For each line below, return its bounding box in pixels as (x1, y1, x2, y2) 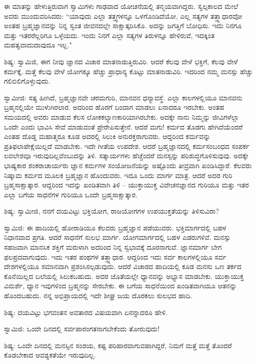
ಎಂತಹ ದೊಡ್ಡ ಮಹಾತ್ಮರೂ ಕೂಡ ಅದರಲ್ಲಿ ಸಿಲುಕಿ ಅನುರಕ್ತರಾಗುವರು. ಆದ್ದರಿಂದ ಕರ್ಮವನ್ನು (4, 131, 211, 141)
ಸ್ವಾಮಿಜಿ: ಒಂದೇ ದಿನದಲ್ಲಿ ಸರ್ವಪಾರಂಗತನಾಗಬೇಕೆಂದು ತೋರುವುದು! (4, 323, 160, 334)
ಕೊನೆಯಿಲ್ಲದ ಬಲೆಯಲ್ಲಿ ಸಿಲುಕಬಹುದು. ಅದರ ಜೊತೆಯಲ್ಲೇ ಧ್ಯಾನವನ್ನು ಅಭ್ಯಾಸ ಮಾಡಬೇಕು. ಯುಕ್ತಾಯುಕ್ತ (4, 271, 244, 281)
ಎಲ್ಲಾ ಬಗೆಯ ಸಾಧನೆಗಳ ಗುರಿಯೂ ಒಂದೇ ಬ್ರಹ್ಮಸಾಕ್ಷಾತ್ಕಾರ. (4, 189, 138, 199)
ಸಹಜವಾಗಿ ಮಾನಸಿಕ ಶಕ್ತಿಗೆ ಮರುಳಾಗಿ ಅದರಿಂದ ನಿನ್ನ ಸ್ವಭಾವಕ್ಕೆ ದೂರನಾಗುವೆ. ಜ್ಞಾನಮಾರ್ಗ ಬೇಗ (4, 242, 222, 252)
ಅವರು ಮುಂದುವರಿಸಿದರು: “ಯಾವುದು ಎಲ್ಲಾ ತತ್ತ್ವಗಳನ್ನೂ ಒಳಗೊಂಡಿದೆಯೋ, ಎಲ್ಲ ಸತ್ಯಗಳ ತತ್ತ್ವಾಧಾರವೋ (4, 10, 243, 21)
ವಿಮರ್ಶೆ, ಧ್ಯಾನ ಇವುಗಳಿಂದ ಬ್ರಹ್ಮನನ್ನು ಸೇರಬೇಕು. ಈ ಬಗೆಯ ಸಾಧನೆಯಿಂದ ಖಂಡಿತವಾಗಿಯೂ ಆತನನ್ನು (4, 280, 237, 291)
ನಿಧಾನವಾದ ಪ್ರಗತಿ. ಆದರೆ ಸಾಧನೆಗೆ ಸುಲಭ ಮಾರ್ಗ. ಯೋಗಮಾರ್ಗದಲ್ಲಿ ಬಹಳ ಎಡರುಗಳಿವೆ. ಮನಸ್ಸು (4, 232, 231, 242)
